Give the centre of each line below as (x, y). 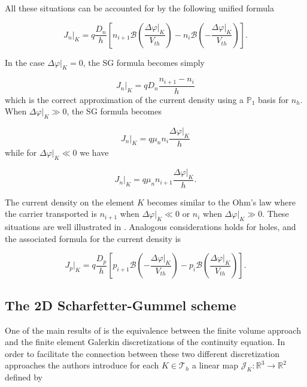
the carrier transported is (51, 214)
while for (21, 152)
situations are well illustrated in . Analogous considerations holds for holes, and (151, 227)
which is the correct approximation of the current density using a (124, 99)
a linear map (215, 365)
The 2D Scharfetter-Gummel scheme (121, 305)
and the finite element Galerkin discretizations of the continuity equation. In (145, 342)
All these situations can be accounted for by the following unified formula (139, 8)
